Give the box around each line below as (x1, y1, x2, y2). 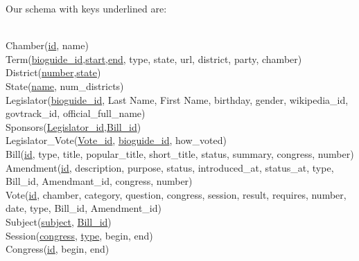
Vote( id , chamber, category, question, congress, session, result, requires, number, (6, 187, 347, 201)
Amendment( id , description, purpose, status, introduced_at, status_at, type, (6, 160, 334, 174)
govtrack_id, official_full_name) (6, 106, 146, 120)
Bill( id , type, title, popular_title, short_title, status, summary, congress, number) (6, 146, 354, 161)
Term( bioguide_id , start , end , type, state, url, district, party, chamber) (6, 51, 302, 66)
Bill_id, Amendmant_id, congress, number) (6, 174, 193, 188)
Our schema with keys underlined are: (6, 1, 167, 15)
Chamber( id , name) (6, 38, 89, 53)
